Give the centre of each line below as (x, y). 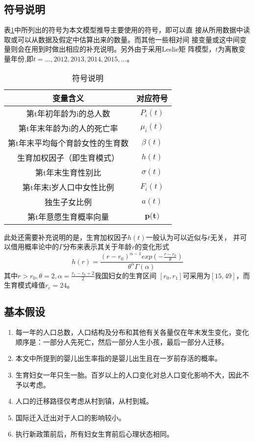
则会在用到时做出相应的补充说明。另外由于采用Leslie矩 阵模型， (113, 49)
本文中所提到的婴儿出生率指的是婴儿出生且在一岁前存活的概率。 (118, 358)
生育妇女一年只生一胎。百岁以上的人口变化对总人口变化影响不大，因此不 (132, 375)
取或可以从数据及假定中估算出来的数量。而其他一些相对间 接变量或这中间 (122, 39)
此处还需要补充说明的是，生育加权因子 (66, 237)
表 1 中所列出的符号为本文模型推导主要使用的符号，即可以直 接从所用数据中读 (127, 30)
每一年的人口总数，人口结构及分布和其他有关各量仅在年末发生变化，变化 (132, 332)
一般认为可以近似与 (177, 237)
